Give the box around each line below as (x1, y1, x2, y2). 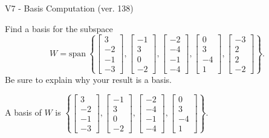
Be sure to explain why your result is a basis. (5, 73, 172, 85)
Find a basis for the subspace (5, 22, 113, 34)
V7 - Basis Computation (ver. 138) (5, 2, 134, 14)
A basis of (5, 106, 42, 119)
